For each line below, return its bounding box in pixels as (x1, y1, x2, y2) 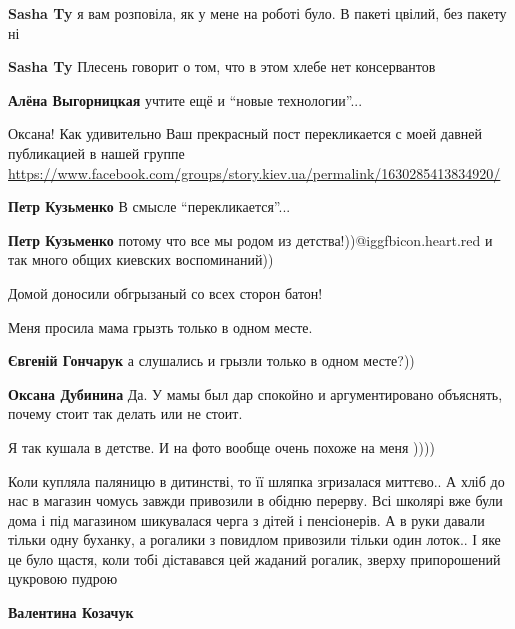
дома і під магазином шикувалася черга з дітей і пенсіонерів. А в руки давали (8, 509, 485, 530)
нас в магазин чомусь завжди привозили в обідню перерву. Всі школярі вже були (8, 490, 503, 511)
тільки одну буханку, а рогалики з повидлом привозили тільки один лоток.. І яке (8, 529, 501, 550)
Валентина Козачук (8, 602, 134, 623)
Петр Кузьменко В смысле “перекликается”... (8, 196, 291, 217)
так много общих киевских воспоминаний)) (8, 249, 274, 270)
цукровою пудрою (8, 568, 118, 589)
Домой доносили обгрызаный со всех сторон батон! (8, 282, 323, 303)
